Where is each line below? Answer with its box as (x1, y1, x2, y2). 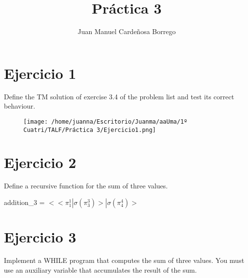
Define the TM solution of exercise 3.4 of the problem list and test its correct (4, 91, 234, 101)
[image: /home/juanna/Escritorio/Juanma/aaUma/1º (23, 118, 188, 125)
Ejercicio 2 (4, 152, 76, 172)
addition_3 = (4, 197, 45, 207)
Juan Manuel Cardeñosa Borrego (77, 26, 176, 37)
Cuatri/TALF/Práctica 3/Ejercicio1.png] (23, 126, 156, 133)
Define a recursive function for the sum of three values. (4, 181, 168, 191)
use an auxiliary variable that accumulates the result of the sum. (4, 264, 197, 275)
